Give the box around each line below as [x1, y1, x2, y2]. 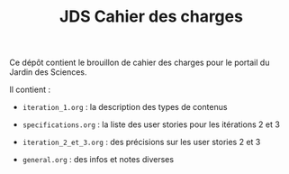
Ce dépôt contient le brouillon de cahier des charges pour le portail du [9, 57, 270, 69]
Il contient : [9, 84, 51, 96]
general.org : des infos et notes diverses [22, 154, 174, 165]
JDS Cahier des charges [59, 6, 243, 27]
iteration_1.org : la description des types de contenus [22, 102, 228, 113]
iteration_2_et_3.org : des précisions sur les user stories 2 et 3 [22, 137, 261, 148]
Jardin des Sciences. [9, 67, 87, 78]
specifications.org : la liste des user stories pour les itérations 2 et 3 [22, 119, 281, 130]
